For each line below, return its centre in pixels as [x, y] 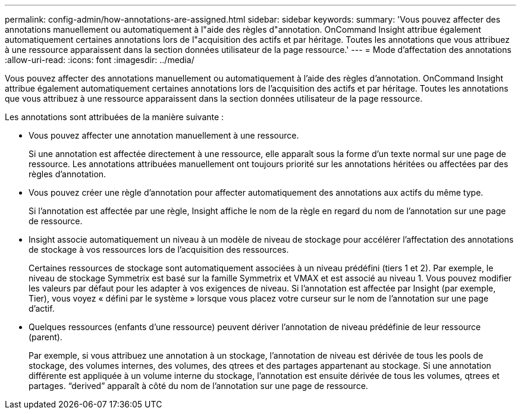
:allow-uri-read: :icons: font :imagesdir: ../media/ [100, 60]
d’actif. [42, 308]
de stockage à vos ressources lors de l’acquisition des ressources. [159, 250]
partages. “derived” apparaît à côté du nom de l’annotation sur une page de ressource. [198, 386]
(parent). [45, 337]
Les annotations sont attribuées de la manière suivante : [114, 117]
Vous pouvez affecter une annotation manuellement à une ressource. [164, 135]
